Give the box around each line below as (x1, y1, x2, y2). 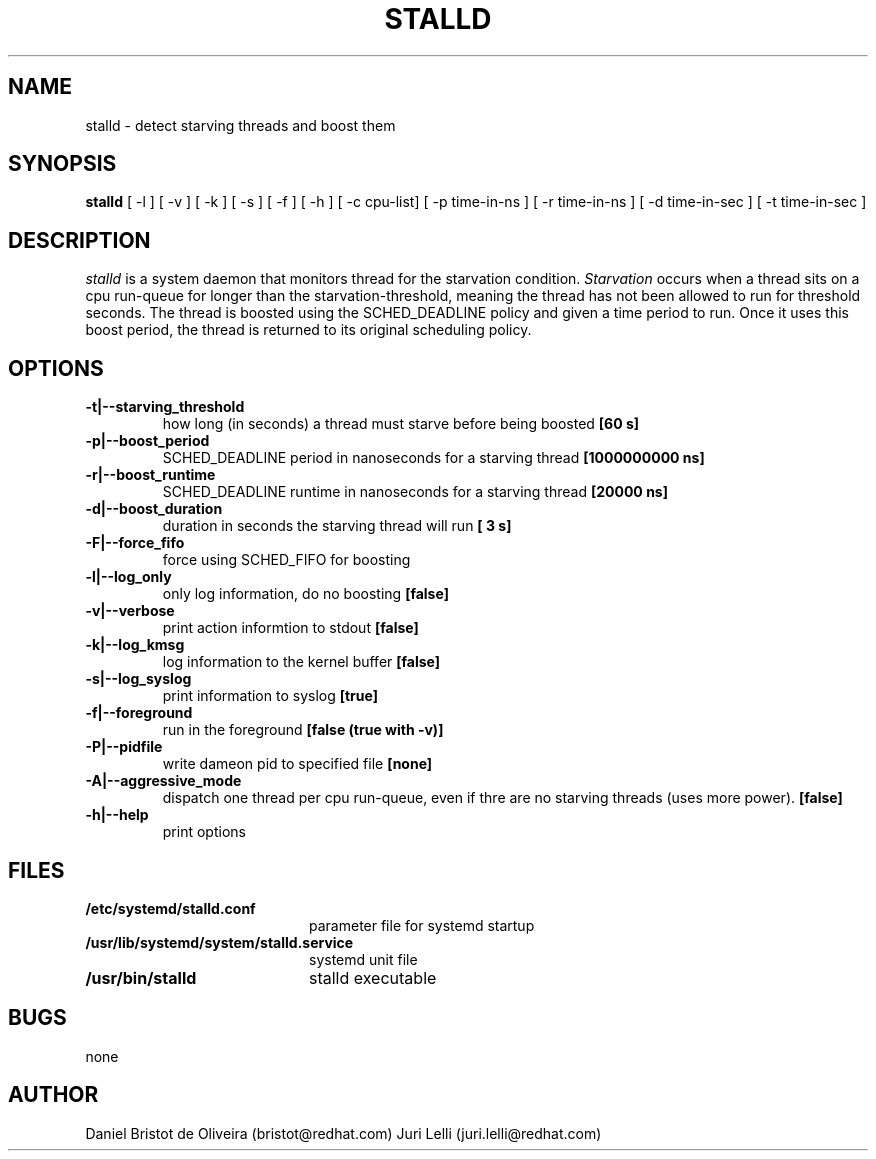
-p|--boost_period (85, 432, 210, 450)
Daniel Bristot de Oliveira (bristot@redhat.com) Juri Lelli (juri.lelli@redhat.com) (85, 1124, 602, 1142)
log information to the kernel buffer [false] (162, 653, 441, 671)
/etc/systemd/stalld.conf (85, 899, 256, 917)
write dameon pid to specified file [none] (162, 755, 433, 773)
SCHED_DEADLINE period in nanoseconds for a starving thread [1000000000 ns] (162, 449, 705, 467)
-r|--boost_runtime (85, 466, 216, 484)
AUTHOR (8, 1082, 99, 1108)
